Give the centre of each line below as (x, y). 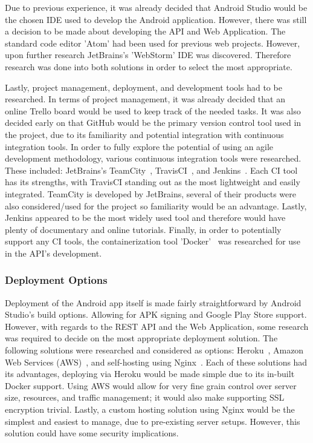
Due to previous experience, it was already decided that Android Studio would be (156, 7)
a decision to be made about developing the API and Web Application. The (145, 31)
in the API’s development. (53, 253)
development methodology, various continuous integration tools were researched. (153, 158)
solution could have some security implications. (92, 433)
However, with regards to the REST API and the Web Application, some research (157, 326)
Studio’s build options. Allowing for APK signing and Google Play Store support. (156, 314)
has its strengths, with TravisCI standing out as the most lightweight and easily (153, 182)
